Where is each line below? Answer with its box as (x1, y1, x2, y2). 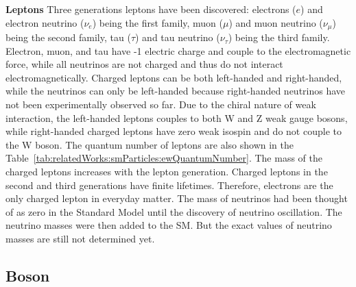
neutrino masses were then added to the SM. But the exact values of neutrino (5, 218, 332, 232)
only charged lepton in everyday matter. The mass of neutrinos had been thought (5, 191, 348, 205)
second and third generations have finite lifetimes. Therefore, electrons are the (5, 177, 333, 192)
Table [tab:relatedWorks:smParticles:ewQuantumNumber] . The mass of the (5, 151, 322, 165)
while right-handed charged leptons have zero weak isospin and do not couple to (5, 124, 342, 138)
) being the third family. (228, 30, 330, 45)
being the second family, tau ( (5, 30, 131, 45)
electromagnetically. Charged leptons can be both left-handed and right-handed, (5, 70, 342, 84)
